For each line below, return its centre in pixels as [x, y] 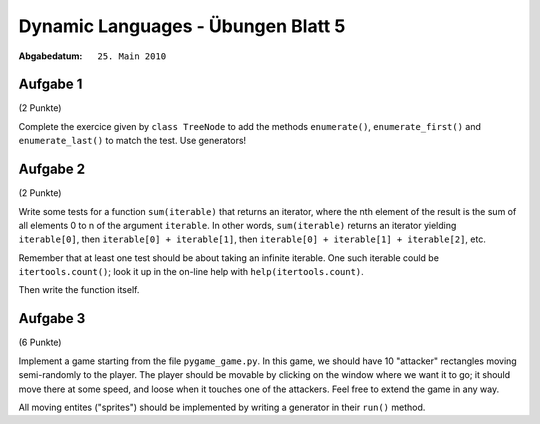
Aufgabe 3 [52, 318]
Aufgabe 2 [52, 169]
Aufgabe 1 [50, 84]
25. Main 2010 [132, 56]
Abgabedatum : [50, 56]
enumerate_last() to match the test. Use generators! [132, 141]
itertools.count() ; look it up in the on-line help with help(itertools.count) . [191, 272]
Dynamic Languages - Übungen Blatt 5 [182, 26]
